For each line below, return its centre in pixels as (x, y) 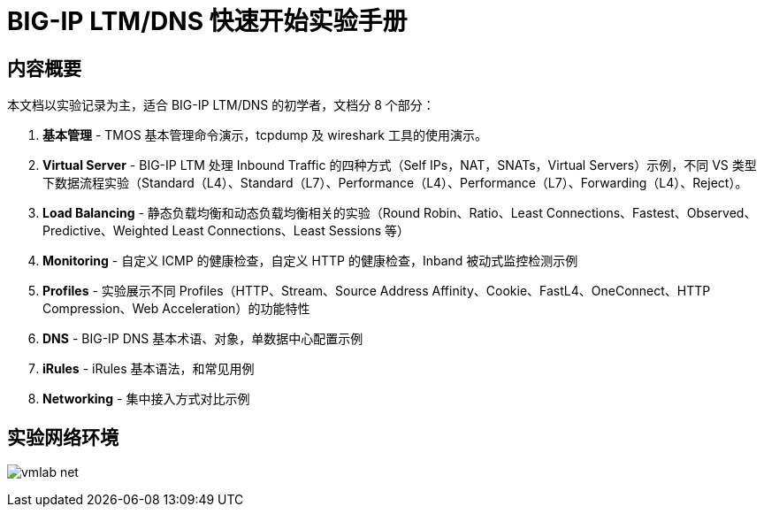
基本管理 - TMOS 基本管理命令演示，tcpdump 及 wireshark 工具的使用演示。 (265, 135)
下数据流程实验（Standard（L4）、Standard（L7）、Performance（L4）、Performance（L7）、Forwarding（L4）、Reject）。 (395, 183)
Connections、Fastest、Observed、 (651, 213)
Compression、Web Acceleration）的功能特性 (176, 309)
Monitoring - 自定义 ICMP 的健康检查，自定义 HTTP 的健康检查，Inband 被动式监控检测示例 (310, 261)
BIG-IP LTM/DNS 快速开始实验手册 (207, 21)
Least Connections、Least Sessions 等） (291, 231)
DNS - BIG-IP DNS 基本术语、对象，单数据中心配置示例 (203, 339)
